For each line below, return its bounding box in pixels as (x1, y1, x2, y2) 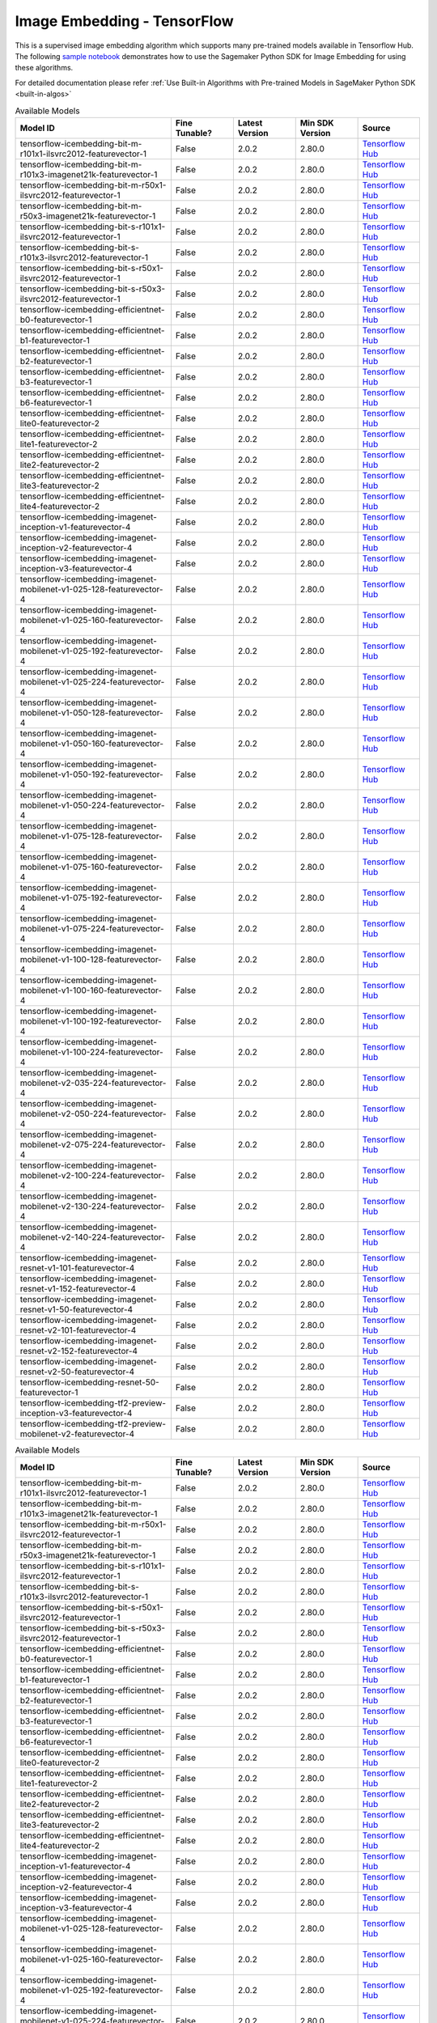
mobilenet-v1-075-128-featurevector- (19, 830, 163, 842)
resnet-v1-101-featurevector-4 (19, 1262, 135, 1274)
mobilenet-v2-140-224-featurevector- (19, 1231, 166, 1242)
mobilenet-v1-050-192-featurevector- (19, 769, 163, 780)
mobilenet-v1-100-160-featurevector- (19, 984, 163, 995)
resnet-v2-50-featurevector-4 (19, 1366, 135, 1377)
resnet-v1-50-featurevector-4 (19, 1304, 134, 1315)
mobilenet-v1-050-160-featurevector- (19, 737, 164, 749)
